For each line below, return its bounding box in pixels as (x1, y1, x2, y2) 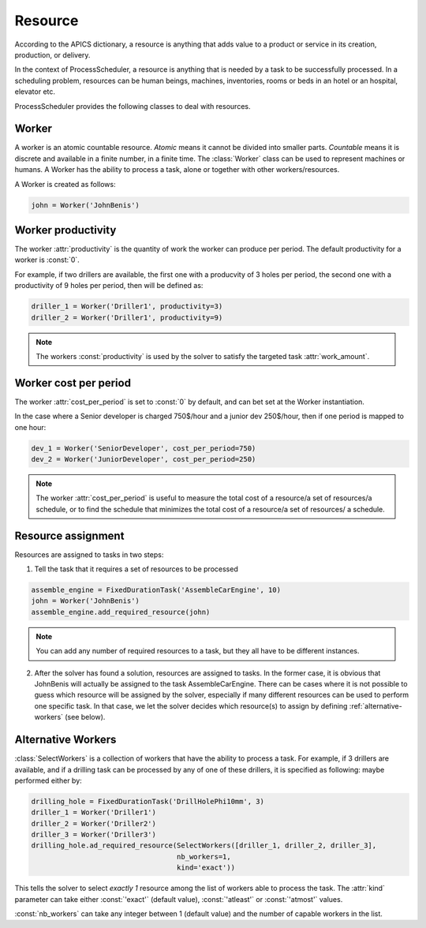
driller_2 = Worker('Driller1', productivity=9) (31, 312, 223, 322)
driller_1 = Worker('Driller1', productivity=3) (31, 302, 223, 311)
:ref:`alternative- (349, 701, 402, 710)
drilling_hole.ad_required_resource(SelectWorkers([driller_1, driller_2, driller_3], (31, 841, 377, 850)
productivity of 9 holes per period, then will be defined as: (14, 281, 204, 290)
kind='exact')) (176, 863, 236, 872)
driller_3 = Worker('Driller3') (31, 830, 157, 840)
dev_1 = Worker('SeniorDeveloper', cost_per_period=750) (31, 443, 256, 453)
